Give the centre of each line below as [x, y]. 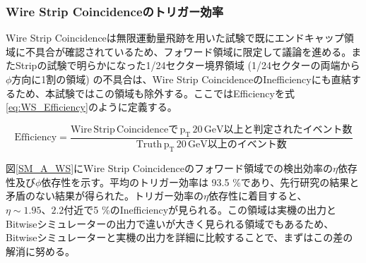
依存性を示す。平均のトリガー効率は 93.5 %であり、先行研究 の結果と [200, 182]
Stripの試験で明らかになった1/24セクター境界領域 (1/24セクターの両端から [188, 65]
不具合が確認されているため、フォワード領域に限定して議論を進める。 [188, 51]
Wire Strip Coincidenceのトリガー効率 [115, 11]
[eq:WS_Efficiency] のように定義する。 [91, 107]
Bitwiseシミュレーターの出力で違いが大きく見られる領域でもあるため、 [170, 223]
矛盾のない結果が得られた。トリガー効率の [105, 196]
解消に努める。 [40, 251]
